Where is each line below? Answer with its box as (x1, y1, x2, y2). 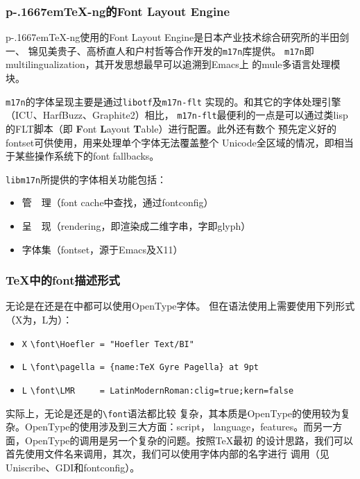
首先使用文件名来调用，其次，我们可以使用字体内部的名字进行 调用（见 (6, 446, 329, 461)
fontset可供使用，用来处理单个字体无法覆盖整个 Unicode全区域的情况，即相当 (6, 135, 354, 149)
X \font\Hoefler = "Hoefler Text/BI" (22, 339, 194, 349)
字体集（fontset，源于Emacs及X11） (22, 242, 183, 256)
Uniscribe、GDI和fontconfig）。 (6, 460, 140, 474)
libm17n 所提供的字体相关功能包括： (6, 171, 167, 186)
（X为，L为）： (6, 312, 73, 326)
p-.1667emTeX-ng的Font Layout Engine (6, 2, 230, 19)
